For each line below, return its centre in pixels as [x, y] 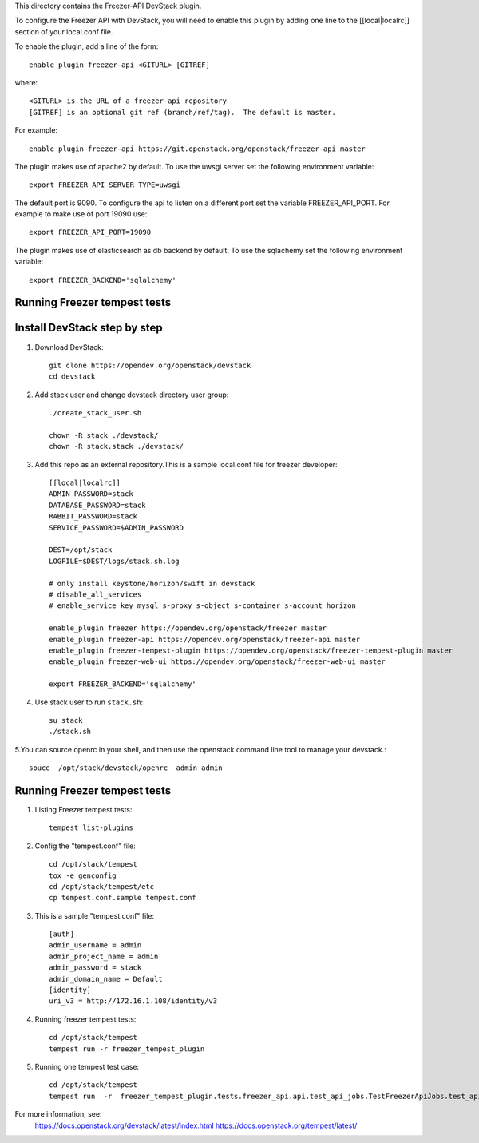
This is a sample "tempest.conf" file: [95, 915]
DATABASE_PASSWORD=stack [97, 505]
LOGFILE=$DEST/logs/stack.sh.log [114, 561]
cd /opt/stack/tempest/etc [102, 886]
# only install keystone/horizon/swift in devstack [152, 583]
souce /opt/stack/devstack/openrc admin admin [126, 768]
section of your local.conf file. [64, 31]
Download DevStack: [69, 347]
